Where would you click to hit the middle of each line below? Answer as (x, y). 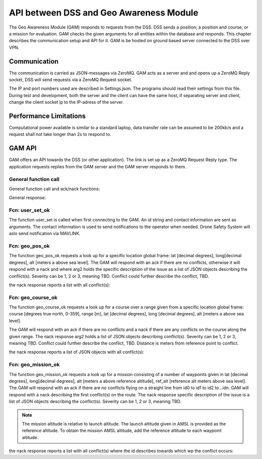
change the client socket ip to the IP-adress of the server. (66, 102)
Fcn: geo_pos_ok (29, 246)
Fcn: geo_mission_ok (34, 365)
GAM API (23, 148)
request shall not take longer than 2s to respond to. (60, 134)
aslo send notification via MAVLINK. (45, 233)
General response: (27, 198)
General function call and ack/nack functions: (55, 189)
